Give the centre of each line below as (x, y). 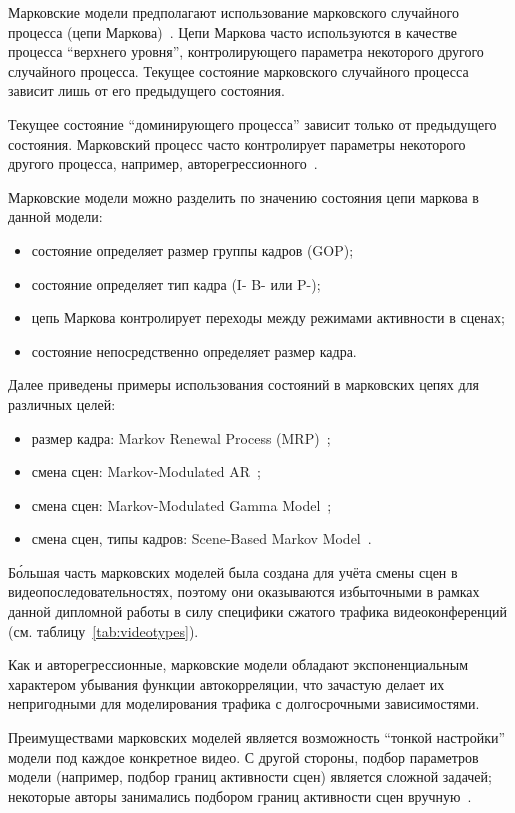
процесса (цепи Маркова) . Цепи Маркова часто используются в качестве (233, 31)
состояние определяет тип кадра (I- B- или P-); (176, 283)
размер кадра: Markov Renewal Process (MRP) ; (181, 437)
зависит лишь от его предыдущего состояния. (146, 90)
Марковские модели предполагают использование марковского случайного (233, 12)
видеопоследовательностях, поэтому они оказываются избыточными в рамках (244, 591)
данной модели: (55, 216)
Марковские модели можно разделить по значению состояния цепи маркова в (243, 196)
